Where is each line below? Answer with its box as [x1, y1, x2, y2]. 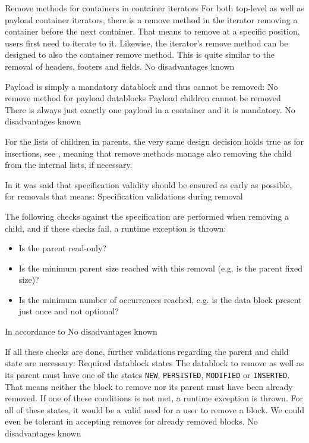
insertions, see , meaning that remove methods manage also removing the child [5, 146, 292, 159]
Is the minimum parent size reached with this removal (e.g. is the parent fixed [18, 261, 302, 274]
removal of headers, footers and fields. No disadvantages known [5, 60, 235, 72]
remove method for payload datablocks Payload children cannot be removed [5, 92, 281, 104]
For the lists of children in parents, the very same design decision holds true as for [5, 135, 304, 147]
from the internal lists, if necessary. [5, 158, 133, 171]
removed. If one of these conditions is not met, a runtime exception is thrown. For [5, 392, 303, 404]
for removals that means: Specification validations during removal [5, 190, 243, 202]
